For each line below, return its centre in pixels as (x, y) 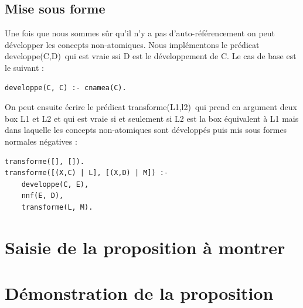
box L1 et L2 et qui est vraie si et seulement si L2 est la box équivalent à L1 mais (152, 118)
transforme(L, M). (57, 207)
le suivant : (24, 67)
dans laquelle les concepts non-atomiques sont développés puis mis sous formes (146, 130)
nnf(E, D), (42, 196)
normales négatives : (41, 141)
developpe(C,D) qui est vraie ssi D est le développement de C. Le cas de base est (151, 56)
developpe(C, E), (55, 184)
